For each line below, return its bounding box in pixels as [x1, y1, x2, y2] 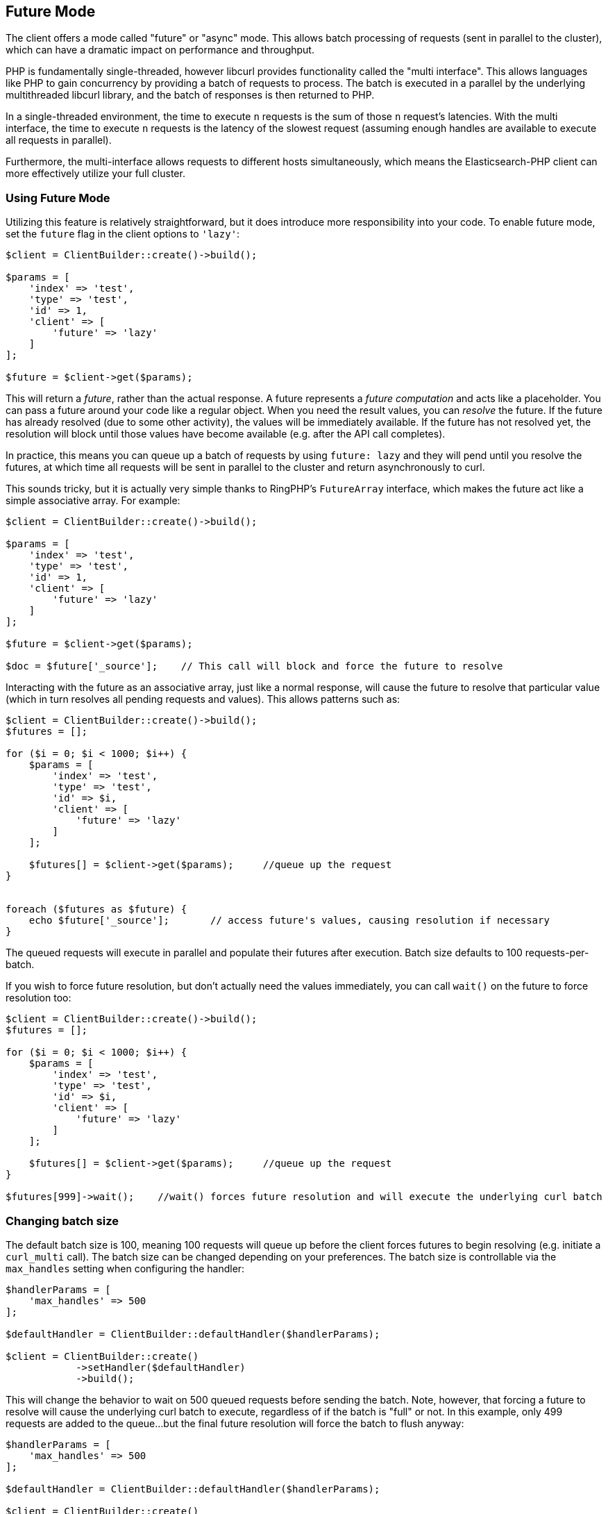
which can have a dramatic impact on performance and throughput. [6, 44, 314, 56]
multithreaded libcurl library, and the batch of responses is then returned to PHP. [6, 89, 375, 101]
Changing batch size [6, 1213, 119, 1228]
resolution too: [6, 992, 71, 1004]
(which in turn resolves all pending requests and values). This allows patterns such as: [6, 693, 400, 706]
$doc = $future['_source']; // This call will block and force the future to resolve [6, 660, 503, 672]
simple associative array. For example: [6, 494, 180, 507]
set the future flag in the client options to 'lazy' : [6, 228, 240, 240]
